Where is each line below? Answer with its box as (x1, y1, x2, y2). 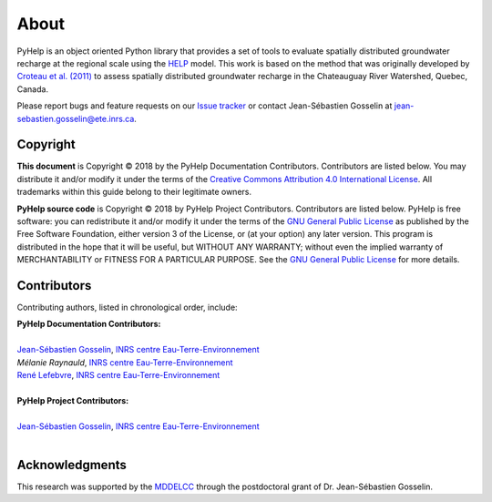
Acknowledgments (16, 456, 128, 473)
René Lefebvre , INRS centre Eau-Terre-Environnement (16, 370, 220, 380)
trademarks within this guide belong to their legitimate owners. (16, 187, 252, 198)
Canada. (16, 83, 49, 95)
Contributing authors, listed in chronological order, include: (16, 302, 238, 313)
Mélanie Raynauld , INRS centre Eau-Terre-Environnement (16, 356, 233, 368)
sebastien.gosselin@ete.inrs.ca (16, 113, 135, 124)
